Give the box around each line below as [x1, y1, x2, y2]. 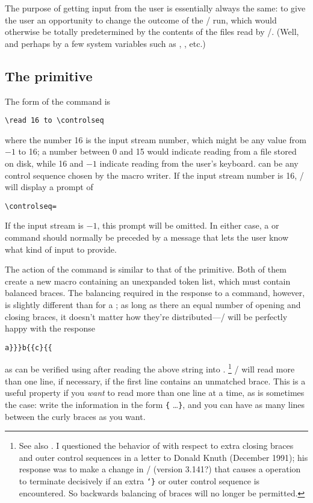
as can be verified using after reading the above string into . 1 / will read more [5, 361, 295, 375]
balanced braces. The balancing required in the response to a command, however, [5, 286, 305, 299]
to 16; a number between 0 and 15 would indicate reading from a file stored [18, 145, 297, 158]
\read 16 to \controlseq [5, 116, 104, 125]
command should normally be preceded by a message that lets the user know [5, 231, 289, 244]
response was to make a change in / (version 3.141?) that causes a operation [19, 463, 301, 475]
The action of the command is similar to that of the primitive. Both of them [5, 263, 287, 276]
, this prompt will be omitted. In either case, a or [97, 219, 279, 232]
